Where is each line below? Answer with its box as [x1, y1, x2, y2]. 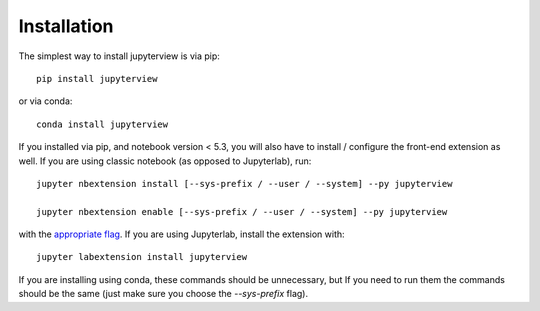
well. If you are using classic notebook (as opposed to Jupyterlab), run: [18, 155, 312, 167]
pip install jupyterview [36, 73, 158, 84]
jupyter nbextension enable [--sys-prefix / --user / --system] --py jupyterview [36, 206, 448, 217]
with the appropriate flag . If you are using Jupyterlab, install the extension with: [18, 228, 345, 240]
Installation [18, 15, 114, 37]
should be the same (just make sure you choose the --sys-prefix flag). [18, 288, 309, 300]
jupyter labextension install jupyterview [36, 251, 248, 263]
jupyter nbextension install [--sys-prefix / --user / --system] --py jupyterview [36, 178, 453, 189]
